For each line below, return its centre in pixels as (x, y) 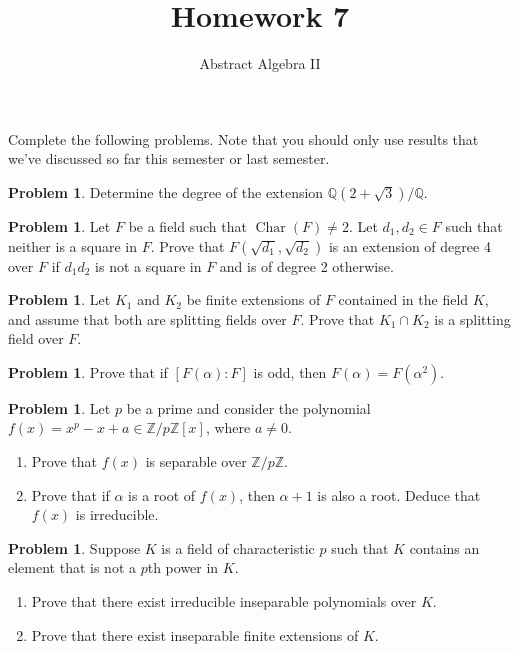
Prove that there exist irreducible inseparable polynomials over (224, 601)
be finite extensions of (253, 299)
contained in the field (403, 299)
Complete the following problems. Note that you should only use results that (243, 138)
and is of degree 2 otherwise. (306, 265)
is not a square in (148, 265)
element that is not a (72, 567)
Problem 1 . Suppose (74, 547)
